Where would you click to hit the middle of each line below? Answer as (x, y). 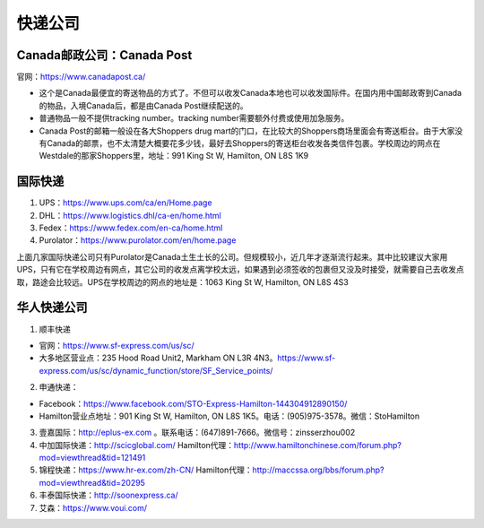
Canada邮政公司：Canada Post (104, 55)
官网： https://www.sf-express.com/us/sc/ (117, 345)
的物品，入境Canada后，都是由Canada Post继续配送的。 (143, 105)
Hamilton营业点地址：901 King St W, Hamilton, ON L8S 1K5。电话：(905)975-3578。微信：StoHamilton (229, 416)
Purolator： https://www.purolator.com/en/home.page (138, 240)
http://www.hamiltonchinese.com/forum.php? (318, 445)
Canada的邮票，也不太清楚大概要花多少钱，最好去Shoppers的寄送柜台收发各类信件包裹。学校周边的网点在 (243, 143)
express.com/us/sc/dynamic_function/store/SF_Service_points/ (156, 370)
